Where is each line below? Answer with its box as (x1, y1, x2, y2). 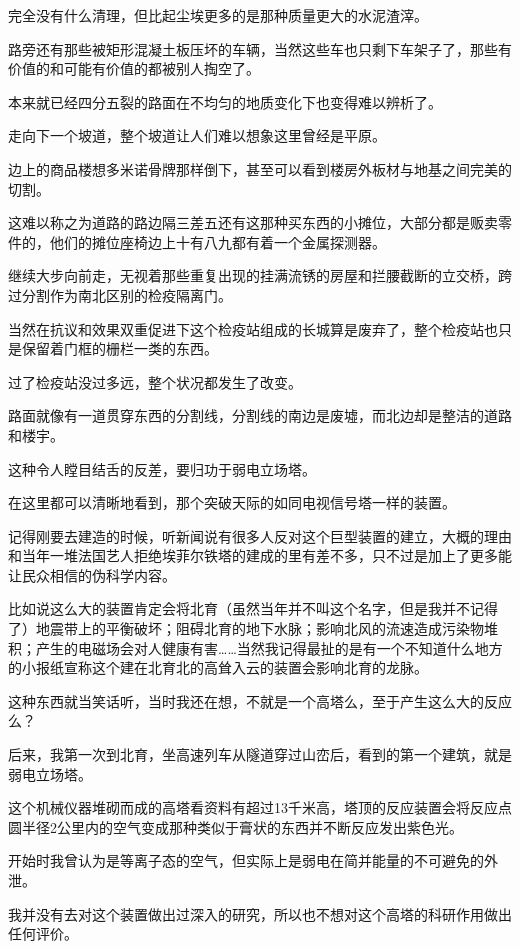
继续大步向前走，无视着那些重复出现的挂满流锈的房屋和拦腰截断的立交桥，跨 (8, 265, 512, 286)
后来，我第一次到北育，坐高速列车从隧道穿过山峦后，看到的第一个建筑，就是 (8, 744, 512, 765)
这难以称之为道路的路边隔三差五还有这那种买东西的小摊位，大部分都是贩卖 (8, 212, 498, 233)
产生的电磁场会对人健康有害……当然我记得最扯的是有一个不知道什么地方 (35, 637, 503, 658)
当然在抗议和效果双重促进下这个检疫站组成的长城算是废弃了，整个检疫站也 (8, 318, 498, 339)
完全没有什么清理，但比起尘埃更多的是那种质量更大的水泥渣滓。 (8, 5, 428, 25)
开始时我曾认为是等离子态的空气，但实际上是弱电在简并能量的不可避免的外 (8, 850, 498, 871)
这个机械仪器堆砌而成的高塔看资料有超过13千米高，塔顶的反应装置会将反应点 (8, 797, 512, 818)
